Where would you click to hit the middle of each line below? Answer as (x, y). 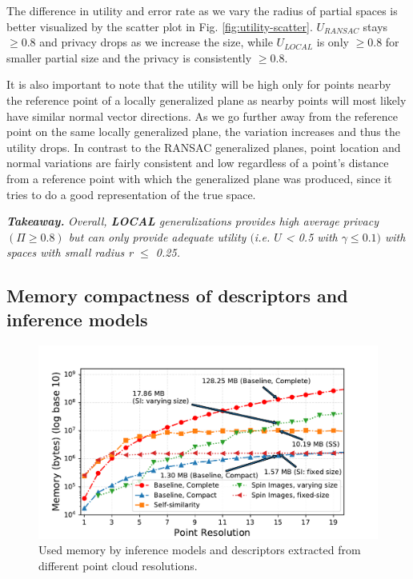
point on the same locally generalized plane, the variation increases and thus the (203, 132)
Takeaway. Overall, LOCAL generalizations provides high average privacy (192, 221)
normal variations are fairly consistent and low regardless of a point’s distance (198, 163)
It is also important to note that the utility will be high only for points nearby (199, 84)
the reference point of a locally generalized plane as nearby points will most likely (206, 100)
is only (333, 42)
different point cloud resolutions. (118, 565)
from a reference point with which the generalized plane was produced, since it (199, 178)
